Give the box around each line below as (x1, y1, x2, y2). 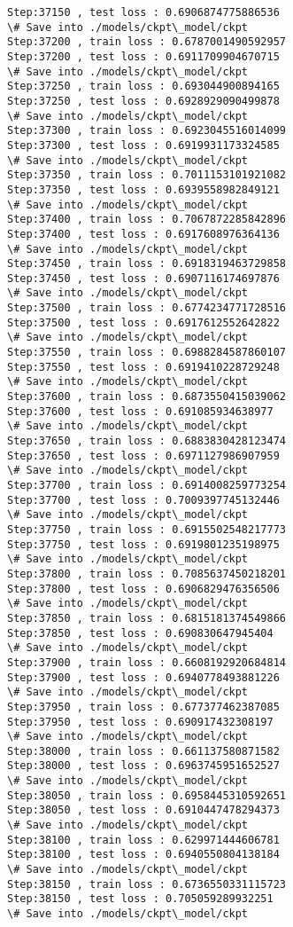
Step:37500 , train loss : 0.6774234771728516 (7, 302, 286, 315)
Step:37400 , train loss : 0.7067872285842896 (7, 213, 286, 226)
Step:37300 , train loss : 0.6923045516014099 (7, 124, 286, 137)
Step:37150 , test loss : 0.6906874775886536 (7, 6, 280, 19)
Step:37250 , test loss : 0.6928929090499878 (7, 94, 280, 107)
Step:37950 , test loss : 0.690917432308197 (7, 715, 274, 728)
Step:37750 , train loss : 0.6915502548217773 (7, 522, 286, 536)
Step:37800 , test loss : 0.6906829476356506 (7, 582, 280, 595)
